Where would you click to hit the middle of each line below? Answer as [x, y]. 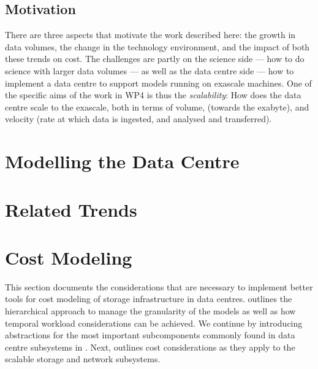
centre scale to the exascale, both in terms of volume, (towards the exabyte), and [157, 107]
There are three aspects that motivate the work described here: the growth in [150, 35]
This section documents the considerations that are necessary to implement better [159, 286]
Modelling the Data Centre [122, 161]
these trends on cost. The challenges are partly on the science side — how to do [155, 59]
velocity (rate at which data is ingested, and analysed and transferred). [138, 119]
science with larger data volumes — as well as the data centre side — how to [150, 70]
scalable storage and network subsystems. [83, 359]
